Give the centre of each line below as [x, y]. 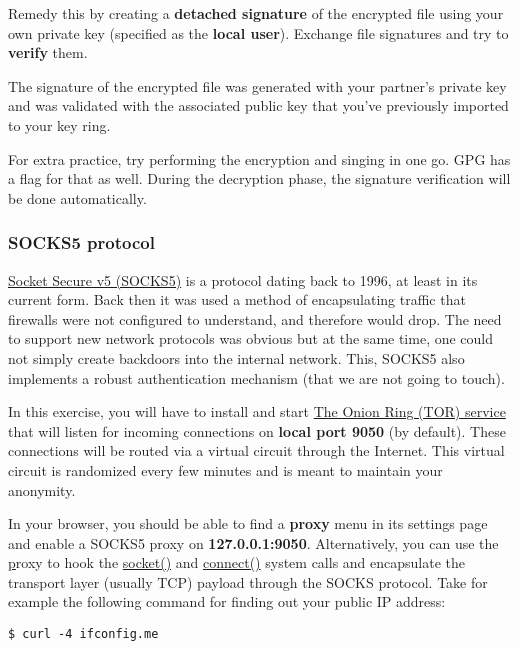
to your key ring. [59, 124]
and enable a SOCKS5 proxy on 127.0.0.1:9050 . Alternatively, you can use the [253, 542]
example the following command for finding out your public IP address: [227, 601]
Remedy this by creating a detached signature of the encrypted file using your [256, 13]
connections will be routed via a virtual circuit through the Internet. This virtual [256, 450]
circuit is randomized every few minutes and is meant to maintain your [225, 469]
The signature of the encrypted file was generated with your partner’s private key [257, 85]
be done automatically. [77, 197]
